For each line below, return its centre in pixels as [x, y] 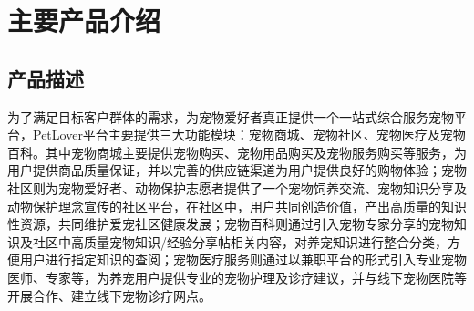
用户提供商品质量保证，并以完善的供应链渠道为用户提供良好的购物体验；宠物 [237, 170]
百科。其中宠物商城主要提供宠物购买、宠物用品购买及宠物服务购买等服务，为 [237, 152]
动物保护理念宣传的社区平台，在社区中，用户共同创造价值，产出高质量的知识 [237, 206]
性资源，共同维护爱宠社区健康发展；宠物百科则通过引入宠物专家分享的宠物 [231, 224]
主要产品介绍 [84, 21]
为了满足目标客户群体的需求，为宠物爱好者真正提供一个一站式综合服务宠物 [231, 116]
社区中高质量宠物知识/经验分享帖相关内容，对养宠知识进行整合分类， [240, 241]
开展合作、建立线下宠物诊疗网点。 [109, 295]
